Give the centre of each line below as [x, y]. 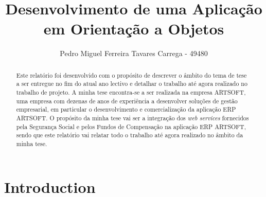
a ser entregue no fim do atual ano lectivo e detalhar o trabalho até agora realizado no [132, 84]
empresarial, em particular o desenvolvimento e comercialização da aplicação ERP [126, 109]
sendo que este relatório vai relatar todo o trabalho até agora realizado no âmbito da [130, 135]
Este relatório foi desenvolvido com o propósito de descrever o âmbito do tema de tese [131, 75]
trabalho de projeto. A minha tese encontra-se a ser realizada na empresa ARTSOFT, [131, 92]
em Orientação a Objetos [134, 29]
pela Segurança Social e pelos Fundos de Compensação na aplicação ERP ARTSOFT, [131, 126]
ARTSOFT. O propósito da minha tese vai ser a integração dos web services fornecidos [132, 118]
